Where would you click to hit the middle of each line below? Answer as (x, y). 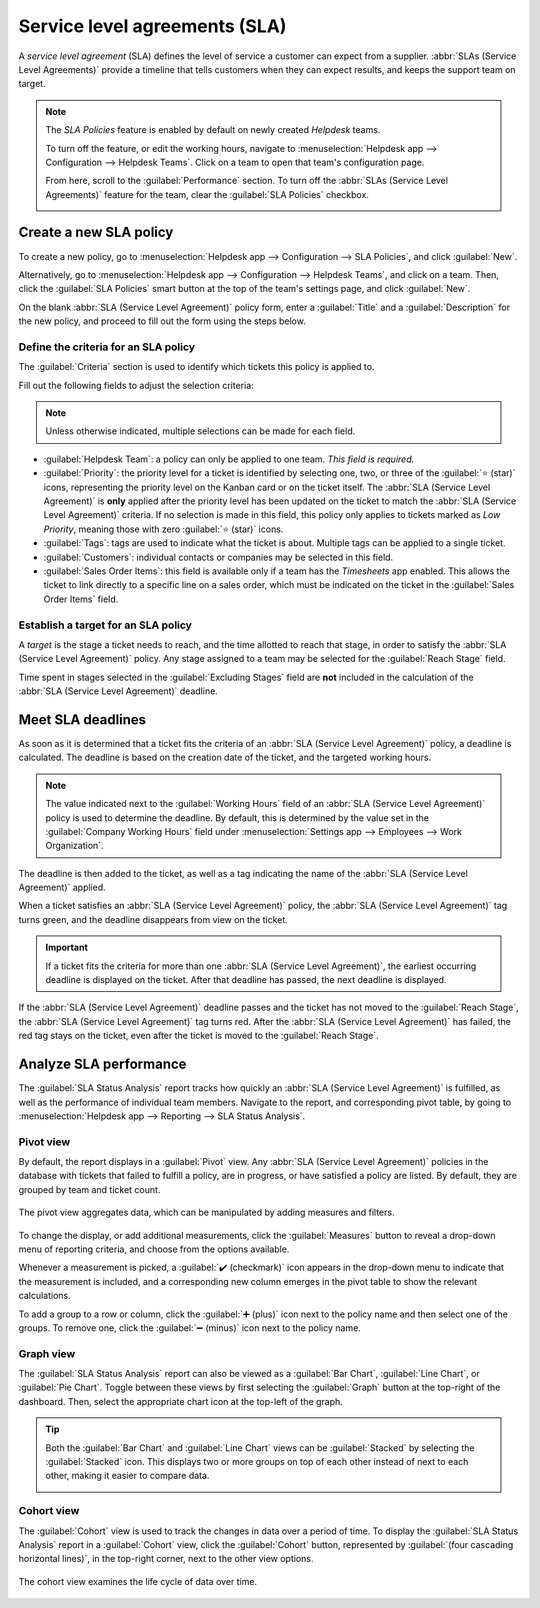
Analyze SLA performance (102, 1064)
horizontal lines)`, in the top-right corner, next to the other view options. (166, 1559)
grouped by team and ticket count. (89, 1189)
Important (67, 947)
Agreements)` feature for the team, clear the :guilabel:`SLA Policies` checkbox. (207, 194)
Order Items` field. (81, 599)
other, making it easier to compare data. (127, 1476)
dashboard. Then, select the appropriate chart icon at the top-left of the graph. (181, 1401)
